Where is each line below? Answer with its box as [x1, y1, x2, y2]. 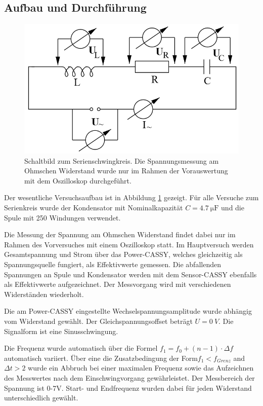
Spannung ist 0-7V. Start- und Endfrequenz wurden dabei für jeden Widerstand [4, 382, 252, 393]
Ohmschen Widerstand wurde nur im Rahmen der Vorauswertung [24, 165, 228, 176]
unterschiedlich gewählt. [4, 392, 78, 403]
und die [221, 202, 244, 213]
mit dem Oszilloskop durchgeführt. [24, 175, 131, 186]
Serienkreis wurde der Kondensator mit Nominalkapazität [4, 202, 183, 213]
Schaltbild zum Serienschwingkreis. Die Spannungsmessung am [24, 155, 219, 166]
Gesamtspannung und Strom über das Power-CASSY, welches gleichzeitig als [4, 249, 243, 260]
